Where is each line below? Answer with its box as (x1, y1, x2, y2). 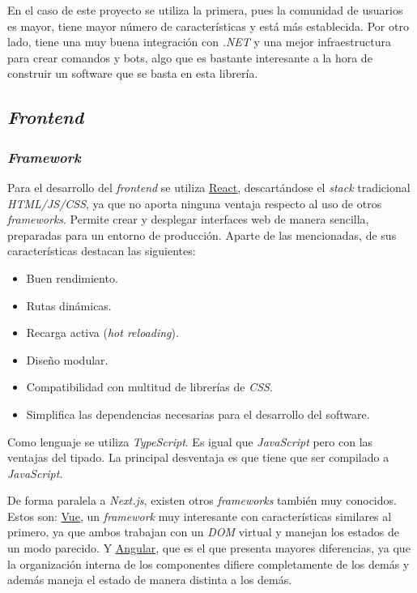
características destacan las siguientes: (7, 242, 196, 259)
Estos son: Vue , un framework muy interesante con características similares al (7, 507, 392, 524)
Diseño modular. (26, 351, 109, 368)
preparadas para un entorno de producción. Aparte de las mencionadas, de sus (7, 226, 397, 243)
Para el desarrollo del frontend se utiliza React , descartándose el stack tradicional (7, 178, 411, 195)
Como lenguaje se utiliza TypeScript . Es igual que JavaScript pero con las (7, 433, 373, 450)
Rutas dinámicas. (26, 296, 112, 314)
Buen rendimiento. (26, 269, 118, 286)
